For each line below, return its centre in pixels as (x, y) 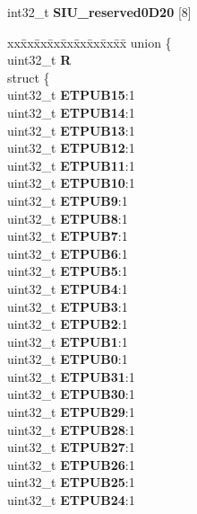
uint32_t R (39, 60)
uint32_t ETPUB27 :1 (71, 447)
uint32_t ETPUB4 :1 (68, 288)
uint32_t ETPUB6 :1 (68, 253)
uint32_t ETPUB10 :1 (71, 183)
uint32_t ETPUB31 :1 (71, 376)
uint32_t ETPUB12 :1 (71, 148)
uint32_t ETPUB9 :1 (68, 200)
